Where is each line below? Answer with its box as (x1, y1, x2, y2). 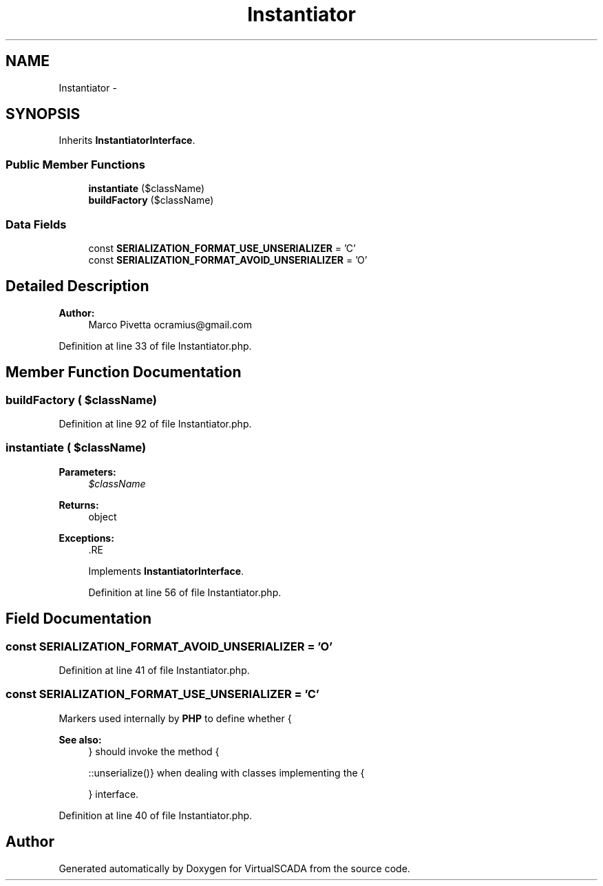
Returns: (59, 498, 99, 511)
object (88, 510, 117, 523)
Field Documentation (6, 610, 151, 628)
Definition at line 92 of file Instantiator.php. (59, 418, 252, 430)
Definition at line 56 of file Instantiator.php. (88, 586, 282, 598)
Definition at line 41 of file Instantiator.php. (59, 664, 250, 676)
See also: (59, 733, 102, 746)
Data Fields (6, 217, 67, 231)
